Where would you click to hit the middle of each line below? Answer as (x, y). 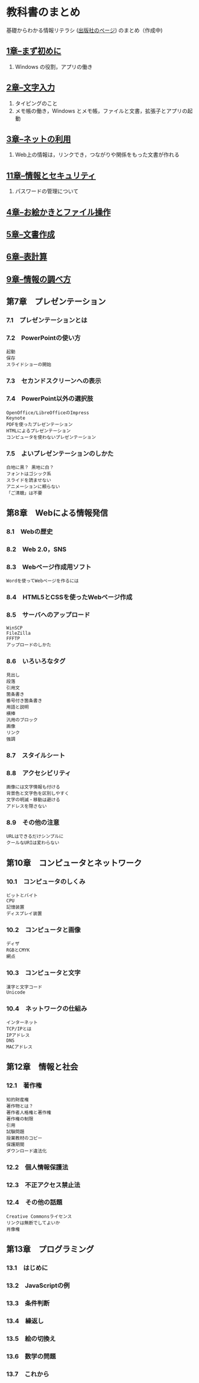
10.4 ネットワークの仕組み (47, 1009)
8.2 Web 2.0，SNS (36, 549)
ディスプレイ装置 (24, 914)
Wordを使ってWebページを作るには (43, 581)
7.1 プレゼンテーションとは (47, 320)
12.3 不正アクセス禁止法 (43, 1185)
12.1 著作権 (24, 1086)
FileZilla (19, 633)
